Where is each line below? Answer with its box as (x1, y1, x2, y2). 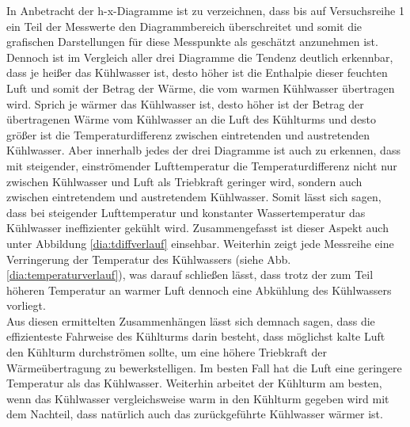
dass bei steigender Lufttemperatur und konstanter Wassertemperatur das (6, 204, 366, 220)
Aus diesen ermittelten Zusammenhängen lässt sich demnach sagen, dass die (6, 312, 375, 329)
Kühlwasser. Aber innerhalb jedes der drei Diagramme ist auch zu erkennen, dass (6, 142, 401, 158)
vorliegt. (6, 297, 46, 314)
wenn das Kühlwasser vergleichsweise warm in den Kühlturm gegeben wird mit (6, 390, 389, 406)
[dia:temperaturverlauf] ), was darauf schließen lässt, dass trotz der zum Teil (6, 266, 374, 283)
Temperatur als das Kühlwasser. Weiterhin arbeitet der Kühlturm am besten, (6, 375, 382, 391)
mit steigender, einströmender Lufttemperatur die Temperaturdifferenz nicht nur (6, 157, 397, 173)
